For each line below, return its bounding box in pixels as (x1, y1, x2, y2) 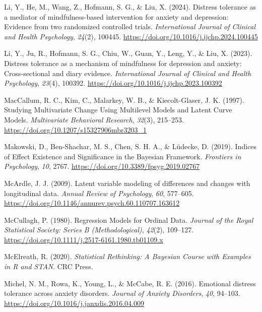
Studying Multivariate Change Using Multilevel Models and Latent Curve (4, 104, 232, 115)
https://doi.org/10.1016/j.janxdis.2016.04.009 (4, 297, 144, 308)
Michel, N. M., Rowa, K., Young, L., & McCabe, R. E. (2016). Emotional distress (4, 278, 256, 288)
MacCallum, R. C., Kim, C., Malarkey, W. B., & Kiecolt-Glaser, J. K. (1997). (4, 94, 244, 105)
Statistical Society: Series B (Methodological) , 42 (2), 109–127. (4, 224, 194, 235)
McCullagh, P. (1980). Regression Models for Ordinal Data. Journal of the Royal (4, 214, 253, 225)
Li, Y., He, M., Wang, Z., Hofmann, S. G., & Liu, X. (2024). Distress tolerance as (4, 2, 256, 12)
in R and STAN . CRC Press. (4, 261, 93, 272)
